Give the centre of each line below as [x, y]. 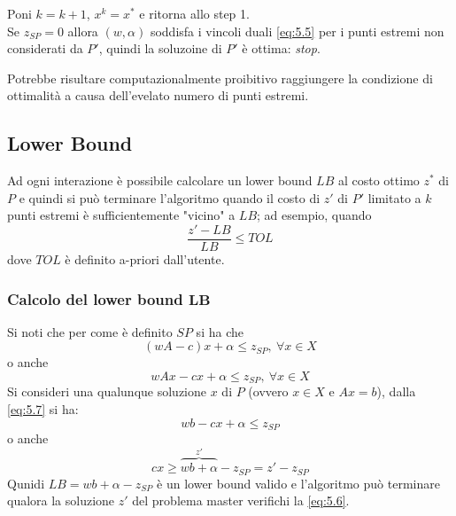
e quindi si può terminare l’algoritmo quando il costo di [170, 197]
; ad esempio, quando [314, 215]
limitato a [394, 197]
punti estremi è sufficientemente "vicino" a [121, 215]
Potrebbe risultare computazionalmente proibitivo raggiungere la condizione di [220, 78]
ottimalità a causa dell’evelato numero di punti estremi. [158, 95]
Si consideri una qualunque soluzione [107, 391]
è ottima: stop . [281, 48]
